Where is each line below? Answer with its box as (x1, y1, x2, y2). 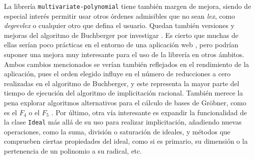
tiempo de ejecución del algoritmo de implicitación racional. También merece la (4, 88, 243, 98)
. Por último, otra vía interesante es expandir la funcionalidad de (51, 107, 247, 117)
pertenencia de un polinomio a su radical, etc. (4, 146, 142, 156)
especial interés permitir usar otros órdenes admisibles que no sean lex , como (4, 10, 235, 21)
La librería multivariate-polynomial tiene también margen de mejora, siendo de (4, 1, 251, 11)
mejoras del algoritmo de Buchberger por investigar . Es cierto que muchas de (4, 30, 239, 40)
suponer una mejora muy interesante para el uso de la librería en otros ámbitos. (4, 49, 244, 60)
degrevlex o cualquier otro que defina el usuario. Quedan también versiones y (4, 20, 235, 31)
